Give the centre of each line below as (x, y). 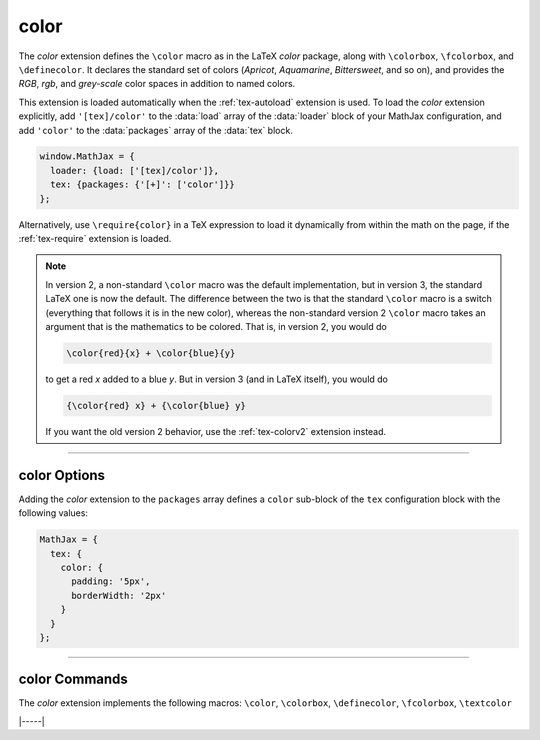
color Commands (73, 679)
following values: (53, 513)
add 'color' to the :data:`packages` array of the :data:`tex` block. (156, 130)
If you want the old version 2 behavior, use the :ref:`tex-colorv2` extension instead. (216, 431)
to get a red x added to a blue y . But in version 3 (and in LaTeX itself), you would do (217, 379)
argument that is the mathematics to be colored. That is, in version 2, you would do (216, 326)
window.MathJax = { (87, 156)
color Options (61, 475)
